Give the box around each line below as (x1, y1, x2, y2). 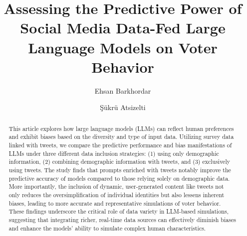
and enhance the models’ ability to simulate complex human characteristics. (8, 224, 206, 232)
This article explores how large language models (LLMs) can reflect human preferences (8, 124, 234, 132)
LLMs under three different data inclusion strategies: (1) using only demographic (8, 149, 219, 157)
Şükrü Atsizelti (100, 102, 146, 113)
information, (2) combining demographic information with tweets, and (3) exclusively (8, 157, 230, 166)
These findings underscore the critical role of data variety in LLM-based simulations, (8, 207, 229, 216)
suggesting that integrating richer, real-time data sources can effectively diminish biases (8, 215, 236, 224)
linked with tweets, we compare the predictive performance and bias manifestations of (8, 140, 232, 149)
